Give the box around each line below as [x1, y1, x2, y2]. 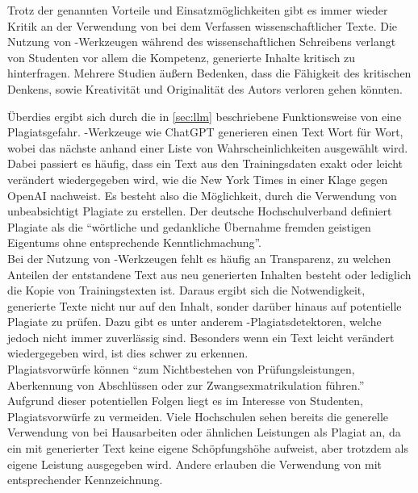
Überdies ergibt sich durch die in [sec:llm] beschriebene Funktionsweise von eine [7, 107, 402, 124]
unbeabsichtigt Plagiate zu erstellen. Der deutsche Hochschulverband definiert [7, 203, 392, 219]
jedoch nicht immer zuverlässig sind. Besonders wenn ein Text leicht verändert [7, 328, 395, 345]
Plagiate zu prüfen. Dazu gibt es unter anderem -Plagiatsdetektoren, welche [7, 313, 382, 330]
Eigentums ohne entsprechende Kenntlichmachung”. [7, 234, 261, 251]
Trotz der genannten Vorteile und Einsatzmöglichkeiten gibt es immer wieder [7, 2, 388, 18]
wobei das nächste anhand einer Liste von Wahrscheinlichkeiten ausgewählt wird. [7, 139, 408, 156]
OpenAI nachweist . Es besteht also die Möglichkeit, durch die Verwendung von [7, 186, 397, 203]
